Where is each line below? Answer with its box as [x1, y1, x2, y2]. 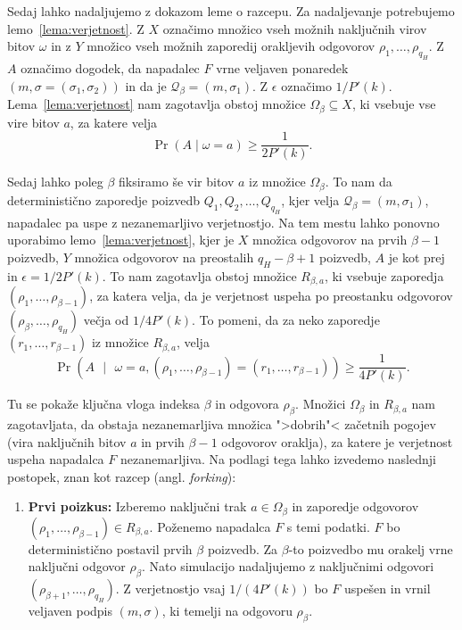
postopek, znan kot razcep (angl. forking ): [7, 467, 236, 485]
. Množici [295, 394, 346, 413]
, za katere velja [70, 112, 158, 131]
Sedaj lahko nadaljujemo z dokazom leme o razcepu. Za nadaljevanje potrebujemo [7, 2, 455, 20]
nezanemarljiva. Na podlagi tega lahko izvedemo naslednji [120, 450, 436, 468]
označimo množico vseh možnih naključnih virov [162, 19, 427, 37]
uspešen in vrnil [343, 579, 431, 598]
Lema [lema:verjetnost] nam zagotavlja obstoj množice [7, 95, 306, 113]
